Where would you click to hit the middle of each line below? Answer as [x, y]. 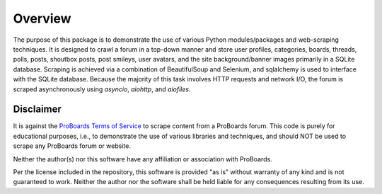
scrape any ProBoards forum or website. [72, 146]
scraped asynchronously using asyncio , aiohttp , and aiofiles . [102, 89]
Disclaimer [37, 109]
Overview [42, 18]
